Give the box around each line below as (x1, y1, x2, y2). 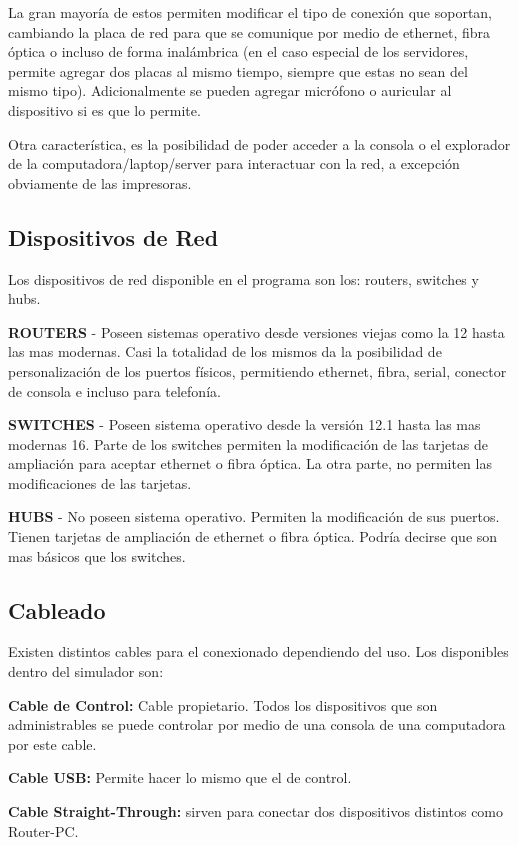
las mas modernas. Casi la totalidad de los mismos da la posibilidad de (8, 341, 442, 362)
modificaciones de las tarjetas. (8, 472, 192, 493)
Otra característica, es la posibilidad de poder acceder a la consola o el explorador (8, 133, 511, 154)
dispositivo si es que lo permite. (8, 99, 201, 120)
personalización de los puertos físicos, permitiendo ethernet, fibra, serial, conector (8, 360, 507, 381)
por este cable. (8, 733, 97, 754)
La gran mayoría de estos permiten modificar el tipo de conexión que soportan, (8, 2, 493, 22)
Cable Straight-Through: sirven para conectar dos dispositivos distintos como (8, 801, 504, 822)
